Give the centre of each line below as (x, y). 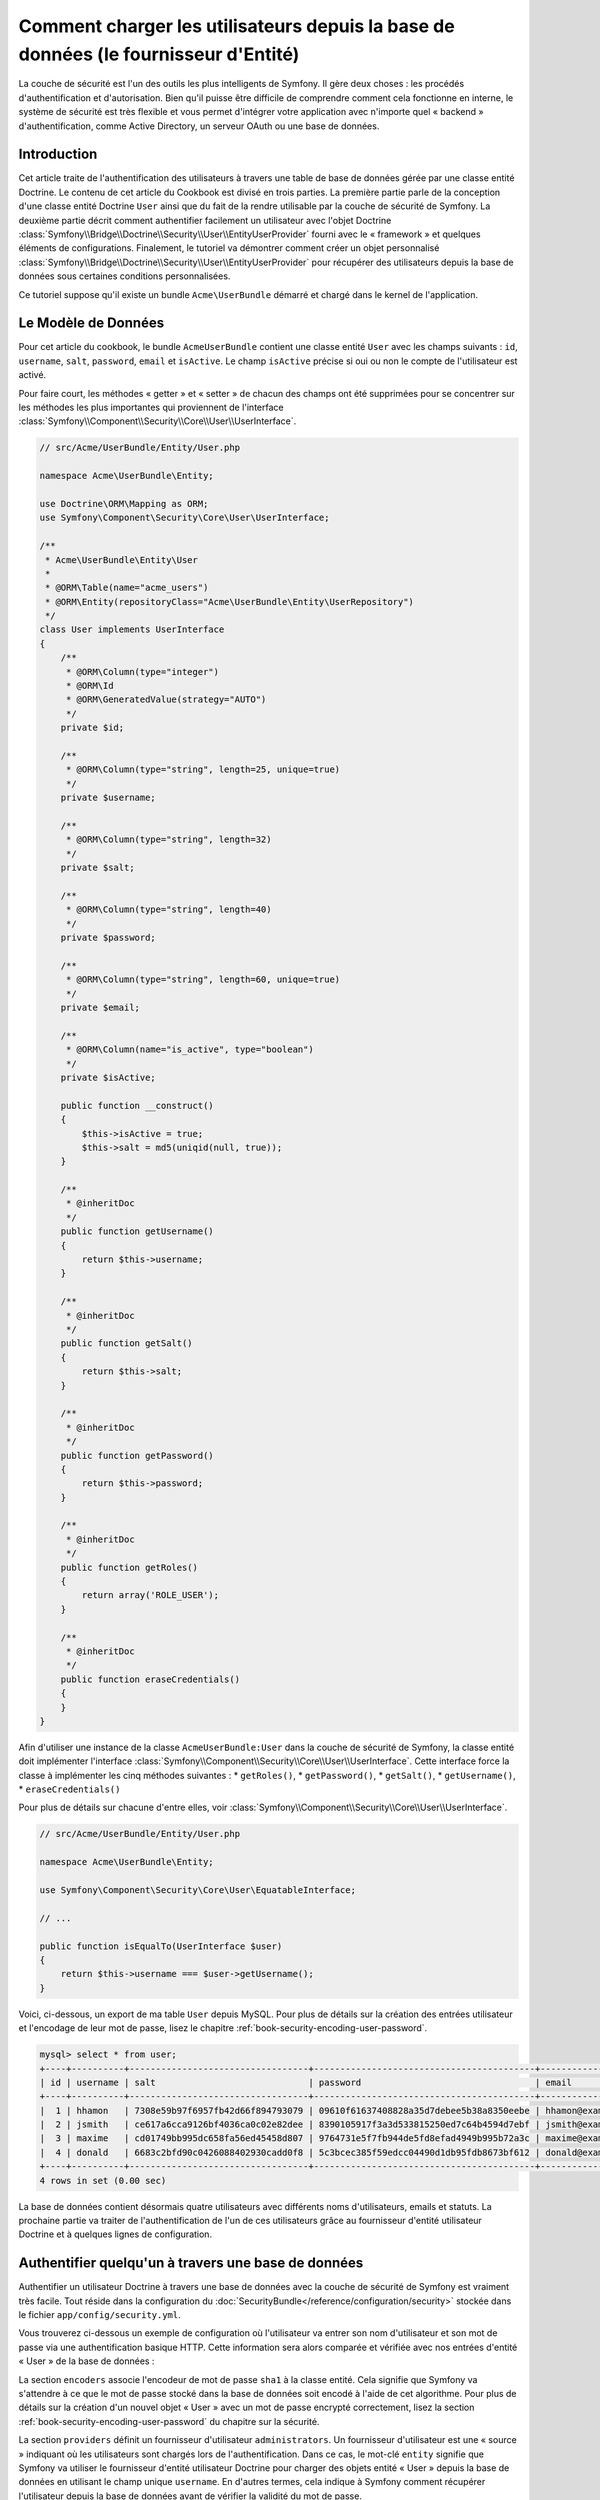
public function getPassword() (137, 1455)
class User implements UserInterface (132, 629)
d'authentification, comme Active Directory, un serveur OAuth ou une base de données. (199, 126)
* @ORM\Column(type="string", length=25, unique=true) (203, 769)
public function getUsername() (137, 1231)
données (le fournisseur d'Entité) (159, 54)
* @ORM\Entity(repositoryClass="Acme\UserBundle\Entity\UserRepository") (230, 601)
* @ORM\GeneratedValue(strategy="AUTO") (166, 699)
